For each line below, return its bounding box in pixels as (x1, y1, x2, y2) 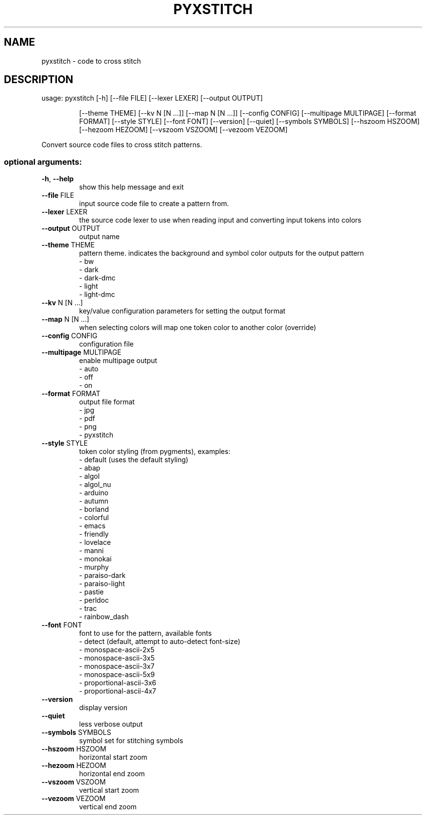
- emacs (79, 522, 106, 530)
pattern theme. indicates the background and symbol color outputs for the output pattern (79, 249, 364, 258)
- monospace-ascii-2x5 (79, 645, 155, 654)
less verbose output (79, 720, 143, 729)
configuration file (79, 340, 134, 349)
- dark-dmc (79, 274, 116, 282)
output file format (79, 398, 135, 406)
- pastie (79, 588, 104, 596)
